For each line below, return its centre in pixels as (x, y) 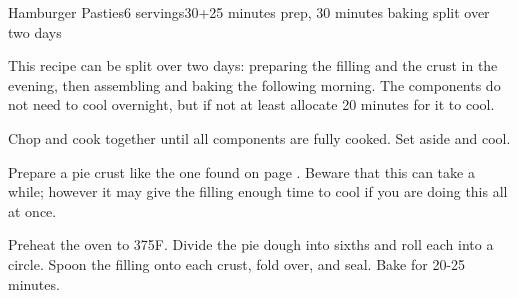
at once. (32, 210)
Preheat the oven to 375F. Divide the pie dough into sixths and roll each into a (251, 244)
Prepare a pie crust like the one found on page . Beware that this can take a (241, 171)
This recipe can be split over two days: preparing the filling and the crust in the (253, 65)
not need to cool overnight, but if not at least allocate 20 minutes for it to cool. (251, 104)
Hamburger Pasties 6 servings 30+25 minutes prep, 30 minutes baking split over (249, 12)
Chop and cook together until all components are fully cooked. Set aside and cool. (259, 137)
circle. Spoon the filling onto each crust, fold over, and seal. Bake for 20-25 (237, 263)
